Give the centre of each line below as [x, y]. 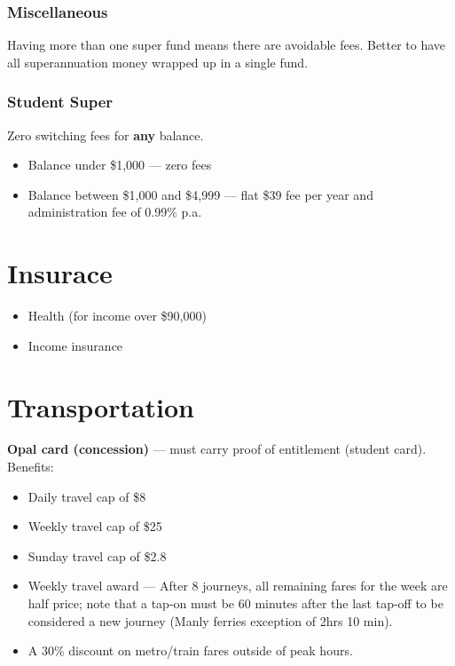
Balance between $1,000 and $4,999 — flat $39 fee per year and [200, 194]
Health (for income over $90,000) [117, 316]
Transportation [101, 406]
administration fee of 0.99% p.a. [115, 212]
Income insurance [75, 345]
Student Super [60, 102]
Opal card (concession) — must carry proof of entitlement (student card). [217, 449]
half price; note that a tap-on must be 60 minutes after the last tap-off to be [235, 603]
